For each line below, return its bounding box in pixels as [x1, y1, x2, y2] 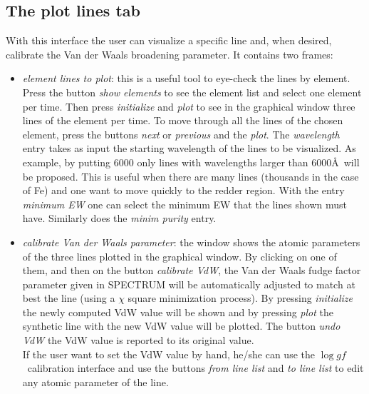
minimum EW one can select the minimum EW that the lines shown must [22, 196, 347, 211]
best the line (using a [22, 291, 115, 305]
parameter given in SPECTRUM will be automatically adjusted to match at [22, 276, 355, 291]
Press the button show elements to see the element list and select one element [22, 84, 362, 99]
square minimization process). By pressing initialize [128, 291, 353, 305]
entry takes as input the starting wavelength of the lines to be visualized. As [22, 141, 356, 156]
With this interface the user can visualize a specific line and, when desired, [6, 33, 332, 48]
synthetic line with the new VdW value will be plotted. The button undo [22, 318, 341, 333]
